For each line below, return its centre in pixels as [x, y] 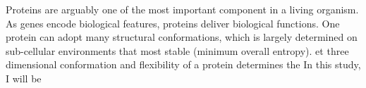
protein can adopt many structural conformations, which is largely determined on [182, 37]
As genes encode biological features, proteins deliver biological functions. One [173, 23]
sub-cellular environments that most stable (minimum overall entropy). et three [177, 50]
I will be [24, 78]
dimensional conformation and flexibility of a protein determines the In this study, [183, 64]
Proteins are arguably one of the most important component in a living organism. [182, 9]
